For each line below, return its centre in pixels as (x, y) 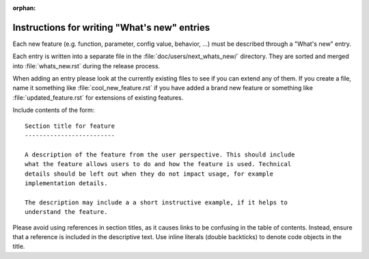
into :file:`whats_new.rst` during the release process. (86, 66)
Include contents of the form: (54, 110)
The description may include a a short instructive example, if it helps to (156, 202)
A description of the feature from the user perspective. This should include (160, 154)
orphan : (24, 8)
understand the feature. (66, 212)
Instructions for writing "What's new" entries (111, 27)
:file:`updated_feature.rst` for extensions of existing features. (98, 97)
